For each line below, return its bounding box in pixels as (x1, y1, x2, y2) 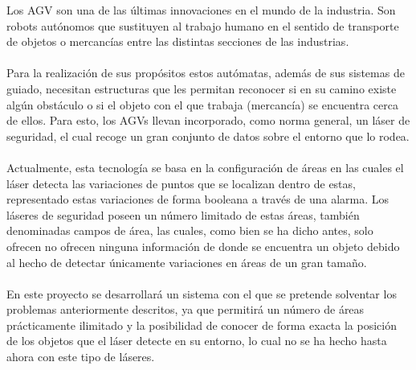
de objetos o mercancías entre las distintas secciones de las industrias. (6, 33, 349, 50)
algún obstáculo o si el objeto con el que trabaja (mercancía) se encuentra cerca (6, 96, 399, 113)
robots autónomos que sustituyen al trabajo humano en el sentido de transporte (6, 17, 399, 34)
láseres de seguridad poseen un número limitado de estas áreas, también (6, 206, 360, 223)
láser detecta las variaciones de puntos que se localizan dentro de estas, (6, 175, 356, 191)
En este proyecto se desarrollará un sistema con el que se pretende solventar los (6, 285, 397, 302)
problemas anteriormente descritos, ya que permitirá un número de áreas (6, 301, 365, 318)
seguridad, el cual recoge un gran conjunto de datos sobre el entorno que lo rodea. (6, 127, 410, 144)
